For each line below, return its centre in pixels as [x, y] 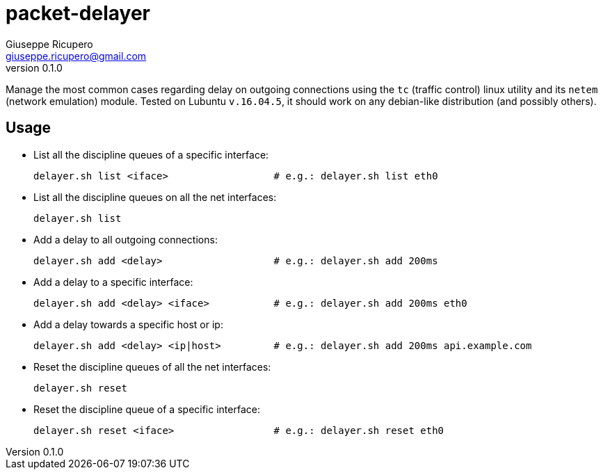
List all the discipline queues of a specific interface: [151, 154]
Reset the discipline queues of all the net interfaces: [152, 367]
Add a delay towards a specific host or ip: [128, 324]
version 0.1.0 [34, 67]
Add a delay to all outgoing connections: [126, 239]
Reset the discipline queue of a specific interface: [147, 409]
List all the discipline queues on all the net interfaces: [155, 197]
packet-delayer [78, 13]
